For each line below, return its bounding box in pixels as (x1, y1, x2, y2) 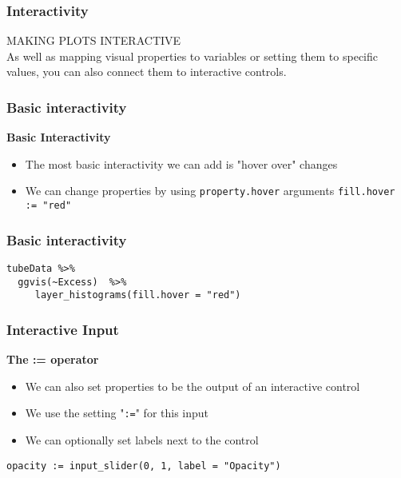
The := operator (6, 351, 99, 368)
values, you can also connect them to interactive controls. (6, 63, 287, 80)
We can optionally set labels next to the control (25, 431, 259, 448)
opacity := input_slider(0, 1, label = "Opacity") (6, 460, 281, 472)
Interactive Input (6, 319, 119, 339)
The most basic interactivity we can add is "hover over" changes (25, 155, 338, 172)
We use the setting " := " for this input (25, 404, 209, 421)
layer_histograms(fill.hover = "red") (34, 289, 241, 301)
